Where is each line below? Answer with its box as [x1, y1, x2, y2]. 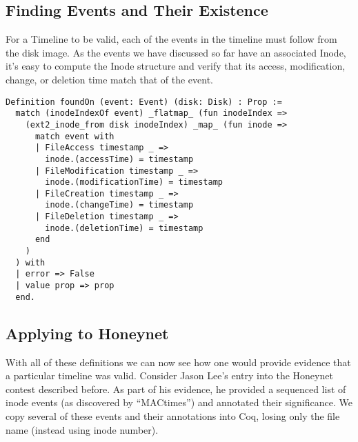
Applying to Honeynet [6, 322, 169, 343]
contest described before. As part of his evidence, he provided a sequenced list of [6, 381, 346, 396]
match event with [34, 131, 115, 141]
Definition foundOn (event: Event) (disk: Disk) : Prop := [6, 97, 282, 107]
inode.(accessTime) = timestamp [45, 154, 194, 164]
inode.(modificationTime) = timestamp [45, 177, 223, 188]
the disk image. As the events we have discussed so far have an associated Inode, [6, 45, 346, 59]
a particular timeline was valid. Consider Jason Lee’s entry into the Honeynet [6, 368, 333, 383]
